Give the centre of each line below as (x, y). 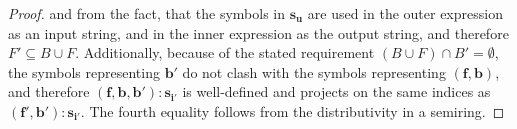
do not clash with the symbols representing (314, 71)
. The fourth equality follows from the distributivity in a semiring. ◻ (292, 110)
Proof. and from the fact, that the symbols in (147, 13)
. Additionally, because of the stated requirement (225, 52)
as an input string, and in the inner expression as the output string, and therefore (258, 32)
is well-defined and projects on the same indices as (336, 91)
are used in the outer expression (405, 13)
